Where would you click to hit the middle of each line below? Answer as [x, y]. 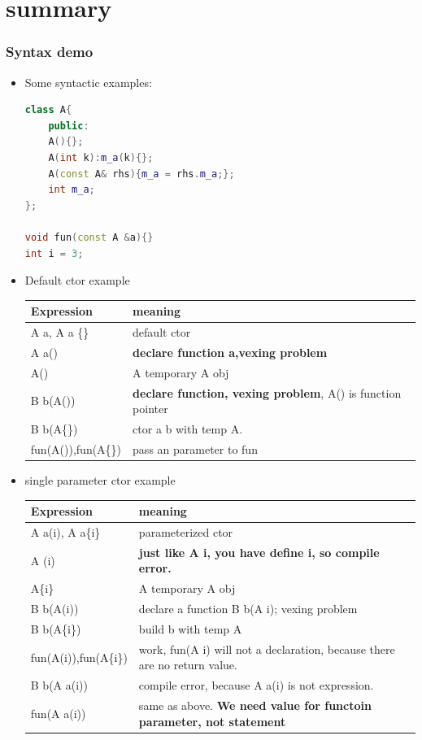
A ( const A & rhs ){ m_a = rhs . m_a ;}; [141, 174]
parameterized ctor [186, 531]
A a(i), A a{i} [65, 531]
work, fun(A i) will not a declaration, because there [267, 649]
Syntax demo [50, 52]
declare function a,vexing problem [230, 352]
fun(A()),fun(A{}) [76, 448]
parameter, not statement [212, 721]
